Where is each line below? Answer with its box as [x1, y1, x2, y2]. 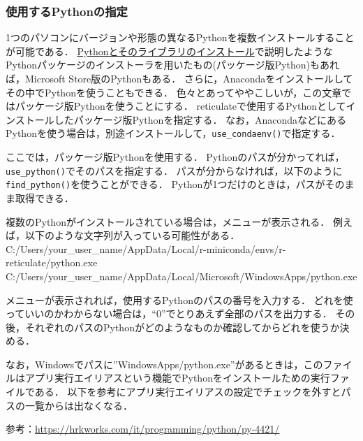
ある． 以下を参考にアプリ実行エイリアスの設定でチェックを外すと [34, 384, 341, 399]
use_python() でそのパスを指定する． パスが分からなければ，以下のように [6, 163, 343, 178]
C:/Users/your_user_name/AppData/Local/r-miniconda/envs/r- [6, 241, 286, 256]
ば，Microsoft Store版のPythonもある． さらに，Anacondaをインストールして [6, 71, 353, 85]
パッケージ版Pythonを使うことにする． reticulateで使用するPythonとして [15, 99, 346, 113]
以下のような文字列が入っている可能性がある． [24, 228, 240, 243]
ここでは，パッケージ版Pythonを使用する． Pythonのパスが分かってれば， [6, 150, 345, 164]
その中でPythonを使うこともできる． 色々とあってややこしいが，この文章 [6, 85, 342, 99]
